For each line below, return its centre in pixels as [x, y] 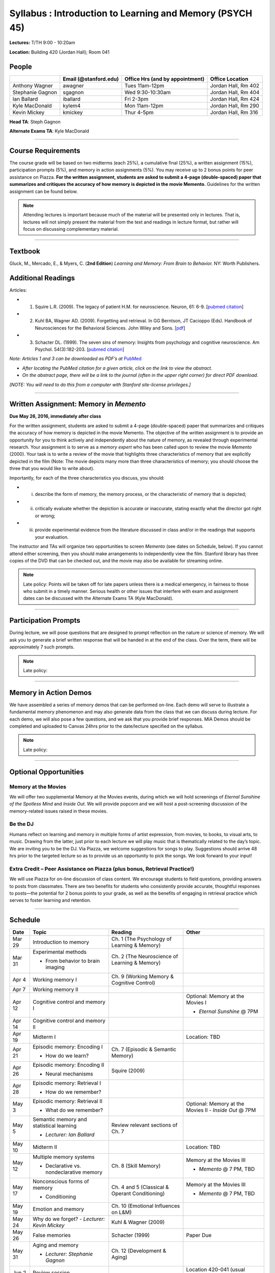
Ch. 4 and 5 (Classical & [140, 1187]
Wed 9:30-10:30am [148, 92]
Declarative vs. [63, 1166]
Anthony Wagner [33, 86]
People [21, 66]
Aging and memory [56, 1245]
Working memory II [55, 989]
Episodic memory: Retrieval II [67, 1101]
